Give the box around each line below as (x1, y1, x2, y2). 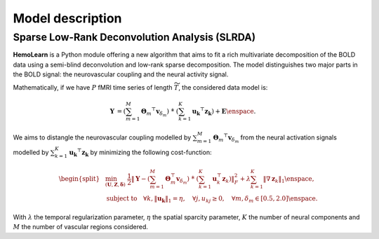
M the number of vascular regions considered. (13, 223, 149, 231)
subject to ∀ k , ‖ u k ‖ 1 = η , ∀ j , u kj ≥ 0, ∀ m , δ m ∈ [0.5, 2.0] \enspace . (106, 195, 319, 205)
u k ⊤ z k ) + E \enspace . (192, 106, 256, 117)
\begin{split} (58, 175, 100, 183)
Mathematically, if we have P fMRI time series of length (13, 83, 173, 91)
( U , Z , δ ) (105, 181, 126, 189)
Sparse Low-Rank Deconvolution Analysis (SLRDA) (13, 31, 256, 43)
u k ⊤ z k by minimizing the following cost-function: (69, 147, 212, 158)
